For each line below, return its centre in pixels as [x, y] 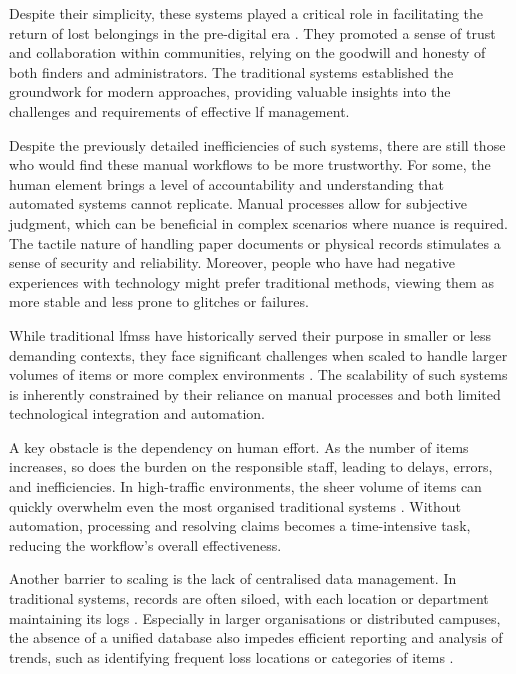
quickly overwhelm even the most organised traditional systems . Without [235, 505]
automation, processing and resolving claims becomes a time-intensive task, [240, 525]
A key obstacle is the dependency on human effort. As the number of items [239, 446]
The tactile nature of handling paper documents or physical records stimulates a [255, 242]
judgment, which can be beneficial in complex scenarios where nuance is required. [258, 222]
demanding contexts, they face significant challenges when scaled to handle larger [258, 354]
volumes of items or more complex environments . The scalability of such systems [258, 374]
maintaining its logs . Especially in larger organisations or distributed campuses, [255, 617]
